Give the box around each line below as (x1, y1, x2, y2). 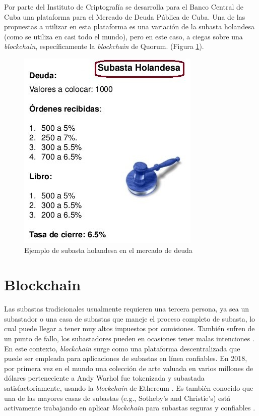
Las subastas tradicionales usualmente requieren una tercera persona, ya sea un (4, 303, 249, 314)
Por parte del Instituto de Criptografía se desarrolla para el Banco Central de (4, 2, 243, 12)
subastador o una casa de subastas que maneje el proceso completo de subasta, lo (4, 313, 255, 324)
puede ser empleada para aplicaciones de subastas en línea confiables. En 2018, (4, 353, 247, 363)
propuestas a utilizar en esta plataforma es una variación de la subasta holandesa (4, 21, 254, 32)
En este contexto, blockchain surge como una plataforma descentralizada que (4, 343, 240, 353)
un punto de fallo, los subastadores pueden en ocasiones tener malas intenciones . (4, 333, 254, 344)
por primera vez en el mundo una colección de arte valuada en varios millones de (4, 362, 253, 373)
